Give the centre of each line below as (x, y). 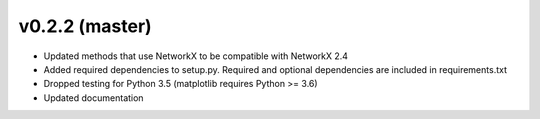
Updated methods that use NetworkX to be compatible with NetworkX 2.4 (196, 56)
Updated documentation (93, 97)
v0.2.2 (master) (85, 26)
